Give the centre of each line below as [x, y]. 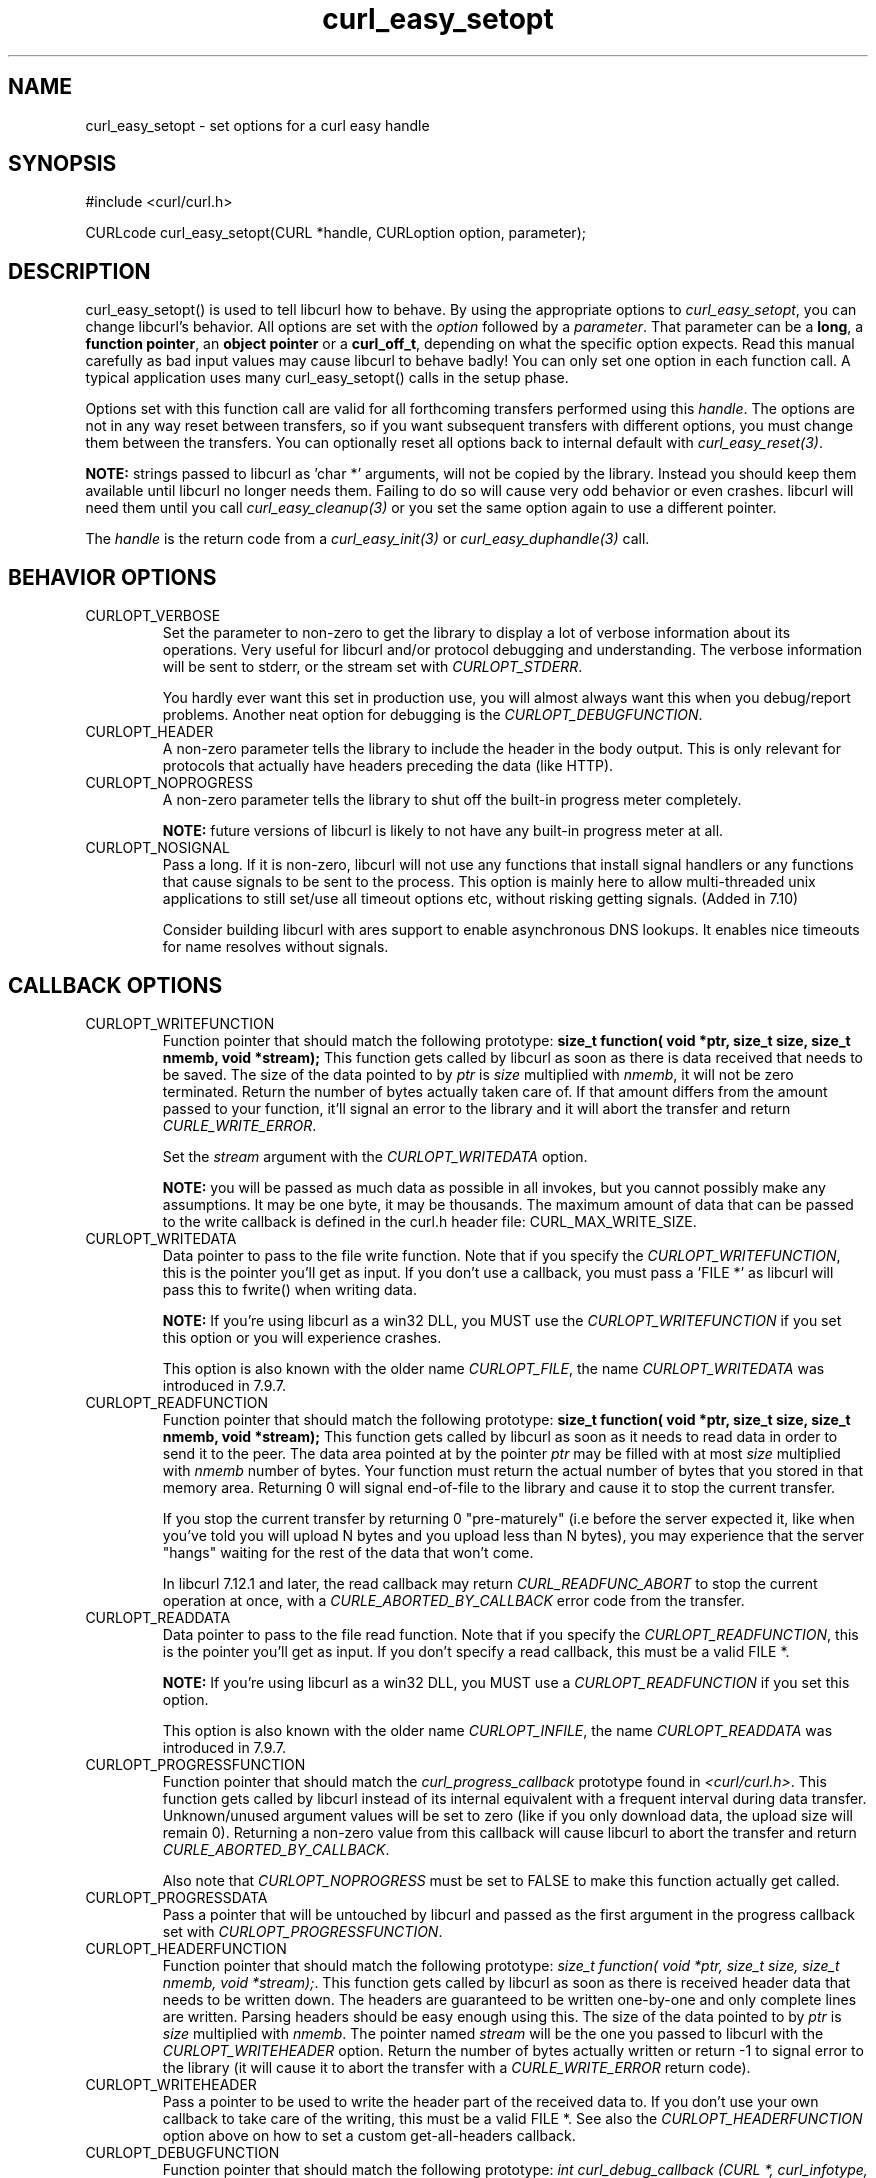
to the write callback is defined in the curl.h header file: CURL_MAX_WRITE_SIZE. [429, 1221]
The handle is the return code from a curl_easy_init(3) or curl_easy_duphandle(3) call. [367, 539]
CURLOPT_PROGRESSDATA [176, 1897]
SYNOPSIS [62, 164]
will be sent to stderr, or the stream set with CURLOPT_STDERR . [372, 667]
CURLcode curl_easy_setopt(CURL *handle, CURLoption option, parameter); [335, 233]
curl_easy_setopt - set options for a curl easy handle [257, 125]
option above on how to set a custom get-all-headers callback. [369, 2135]
